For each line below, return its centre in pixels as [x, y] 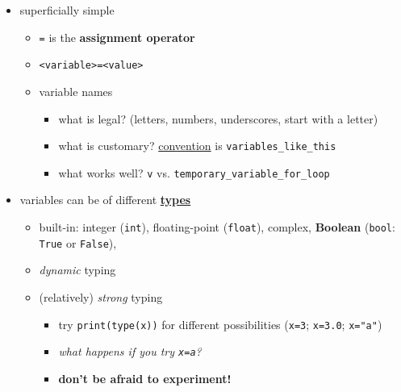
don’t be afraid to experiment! [145, 378]
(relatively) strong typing [101, 296]
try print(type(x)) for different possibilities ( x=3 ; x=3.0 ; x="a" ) [220, 324]
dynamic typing [77, 270]
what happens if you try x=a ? [130, 351]
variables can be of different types [105, 200]
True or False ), [78, 242]
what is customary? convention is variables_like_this [197, 146]
